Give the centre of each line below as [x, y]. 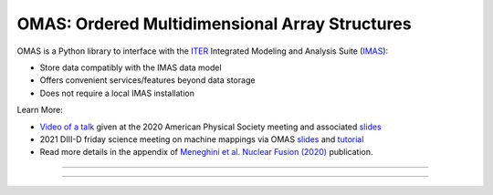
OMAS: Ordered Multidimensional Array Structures [214, 24]
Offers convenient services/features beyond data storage [147, 80]
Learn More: [40, 110]
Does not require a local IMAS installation [117, 93]
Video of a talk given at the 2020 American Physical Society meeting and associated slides [211, 127]
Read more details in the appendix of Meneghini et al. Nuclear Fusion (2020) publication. [206, 152]
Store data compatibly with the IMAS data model [131, 67]
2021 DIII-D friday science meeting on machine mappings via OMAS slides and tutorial [202, 139]
